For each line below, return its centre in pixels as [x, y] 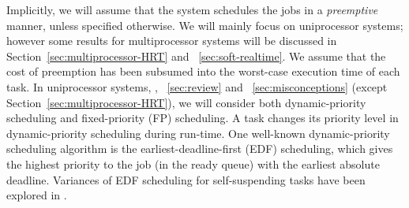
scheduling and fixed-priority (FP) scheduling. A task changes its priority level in [203, 118]
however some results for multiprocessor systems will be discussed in [172, 41]
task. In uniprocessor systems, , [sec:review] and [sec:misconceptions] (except [197, 86]
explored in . [37, 195]
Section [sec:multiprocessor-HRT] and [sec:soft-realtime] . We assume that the [196, 56]
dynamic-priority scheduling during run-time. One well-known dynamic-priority [198, 133]
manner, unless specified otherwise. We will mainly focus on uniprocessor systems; [205, 25]
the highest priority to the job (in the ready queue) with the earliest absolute [193, 163]
